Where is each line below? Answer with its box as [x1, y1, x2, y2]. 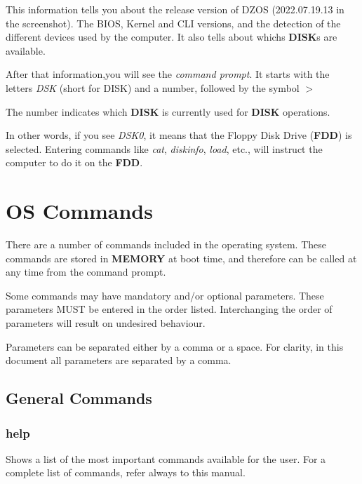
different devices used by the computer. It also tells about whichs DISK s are [6, 29, 337, 44]
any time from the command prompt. [6, 264, 166, 279]
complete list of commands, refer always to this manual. [6, 465, 246, 480]
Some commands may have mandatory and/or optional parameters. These [6, 288, 324, 302]
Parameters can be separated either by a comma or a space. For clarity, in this [6, 339, 344, 354]
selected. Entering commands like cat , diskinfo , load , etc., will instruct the [6, 141, 323, 156]
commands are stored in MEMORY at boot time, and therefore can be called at [6, 250, 357, 265]
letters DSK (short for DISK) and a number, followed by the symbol [6, 80, 300, 95]
